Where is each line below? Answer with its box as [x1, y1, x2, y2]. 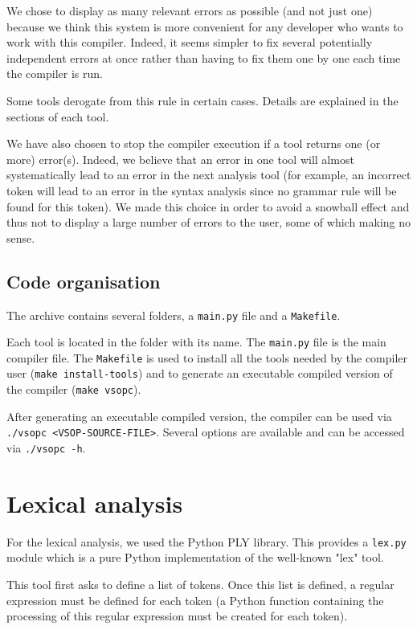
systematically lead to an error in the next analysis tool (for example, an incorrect [6, 166, 411, 183]
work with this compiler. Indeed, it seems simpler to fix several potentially [6, 34, 373, 51]
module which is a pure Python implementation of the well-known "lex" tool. [6, 549, 384, 566]
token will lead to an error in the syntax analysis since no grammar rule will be [6, 182, 397, 198]
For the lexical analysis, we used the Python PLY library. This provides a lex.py [6, 533, 407, 550]
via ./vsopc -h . [6, 440, 86, 456]
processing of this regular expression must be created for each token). [6, 607, 348, 624]
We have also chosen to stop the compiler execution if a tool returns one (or [6, 135, 381, 152]
